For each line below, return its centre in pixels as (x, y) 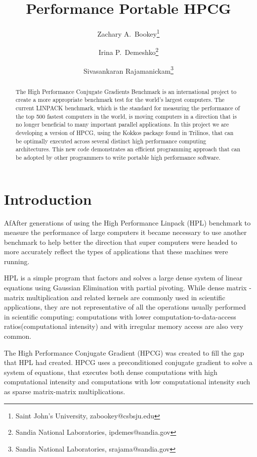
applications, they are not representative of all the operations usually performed (125, 307)
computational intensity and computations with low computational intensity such (127, 382)
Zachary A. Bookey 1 (128, 33)
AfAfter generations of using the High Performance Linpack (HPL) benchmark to (127, 222)
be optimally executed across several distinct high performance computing (111, 141)
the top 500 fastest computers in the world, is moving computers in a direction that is (126, 116)
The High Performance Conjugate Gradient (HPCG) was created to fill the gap (124, 352)
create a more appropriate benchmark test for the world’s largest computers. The (120, 100)
